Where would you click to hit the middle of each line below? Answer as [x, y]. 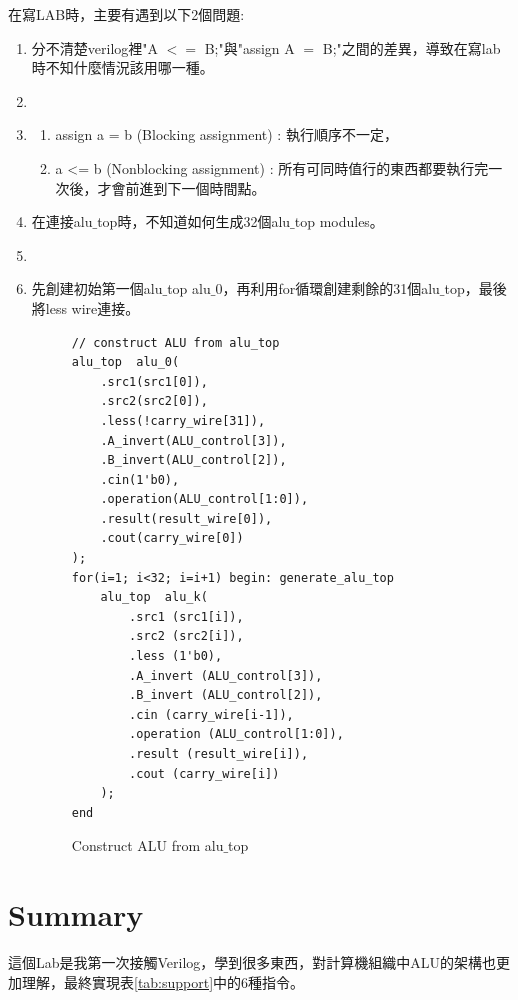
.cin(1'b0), [140, 479]
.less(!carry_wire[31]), [183, 420]
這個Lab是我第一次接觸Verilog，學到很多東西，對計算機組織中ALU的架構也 [252, 962]
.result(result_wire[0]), [186, 518]
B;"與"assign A [249, 47]
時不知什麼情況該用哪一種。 [122, 67]
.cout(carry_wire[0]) [172, 538]
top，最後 [475, 288]
